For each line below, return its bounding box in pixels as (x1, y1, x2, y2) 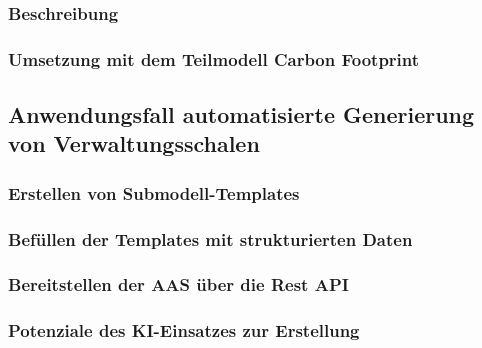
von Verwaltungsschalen (8, 128, 260, 159)
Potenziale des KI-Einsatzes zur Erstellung (8, 318, 360, 343)
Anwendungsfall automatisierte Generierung (8, 99, 475, 130)
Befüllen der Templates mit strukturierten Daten (8, 226, 413, 251)
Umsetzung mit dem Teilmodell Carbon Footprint (8, 46, 420, 71)
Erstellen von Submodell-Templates (8, 180, 300, 205)
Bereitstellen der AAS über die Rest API (8, 272, 349, 297)
